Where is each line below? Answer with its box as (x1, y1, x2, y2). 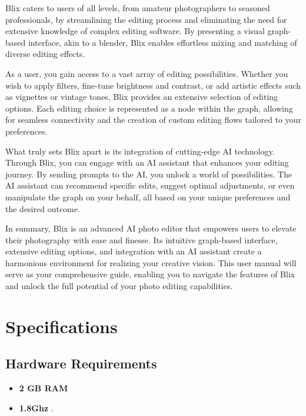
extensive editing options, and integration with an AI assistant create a (5, 245, 262, 257)
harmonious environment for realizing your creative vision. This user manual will (5, 256, 297, 269)
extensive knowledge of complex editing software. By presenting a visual (5, 25, 265, 37)
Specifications (5, 314, 118, 338)
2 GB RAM (19, 382, 68, 394)
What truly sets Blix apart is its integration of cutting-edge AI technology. (5, 145, 275, 157)
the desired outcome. (5, 202, 80, 214)
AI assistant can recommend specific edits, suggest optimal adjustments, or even (5, 179, 295, 192)
